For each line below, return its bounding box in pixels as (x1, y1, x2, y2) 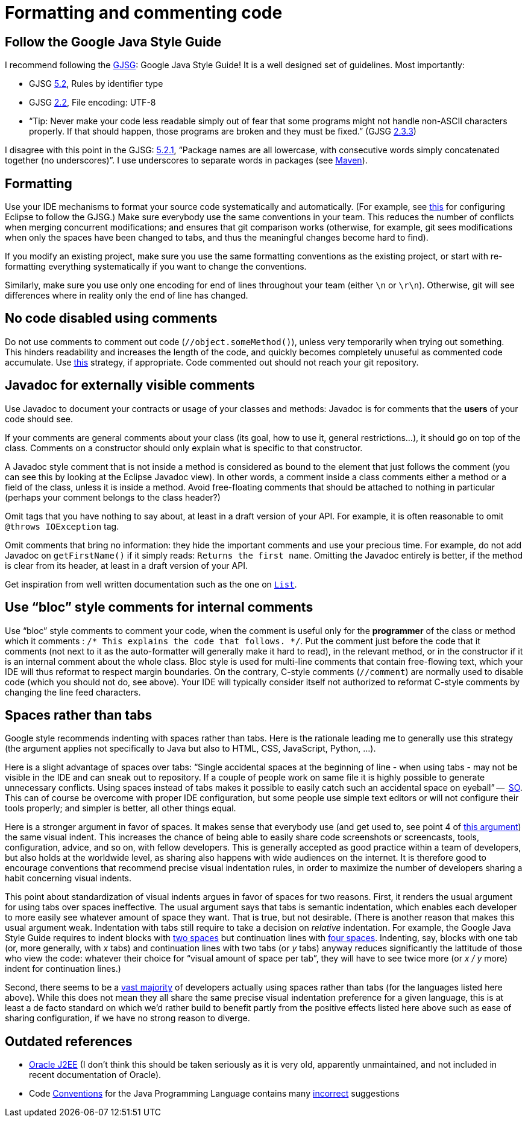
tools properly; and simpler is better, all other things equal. (5, 803, 236, 814)
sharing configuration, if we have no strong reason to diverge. (5, 1013, 250, 1024)
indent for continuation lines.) (5, 963, 121, 974)
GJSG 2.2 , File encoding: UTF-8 (29, 97, 156, 108)
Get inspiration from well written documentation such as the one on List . (5, 578, 297, 589)
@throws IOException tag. (5, 521, 119, 531)
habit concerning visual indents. (5, 873, 132, 884)
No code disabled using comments (5, 311, 218, 326)
